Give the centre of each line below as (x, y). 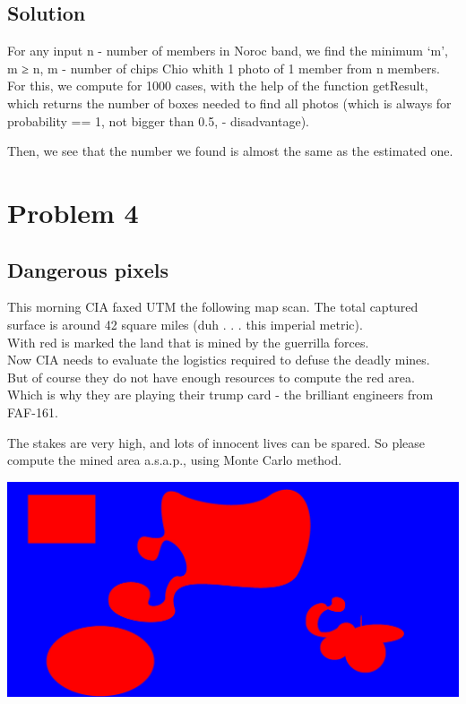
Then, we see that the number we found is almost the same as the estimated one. (230, 151)
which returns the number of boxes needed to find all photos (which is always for (229, 103)
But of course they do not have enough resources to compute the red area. (211, 377)
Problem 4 (73, 212)
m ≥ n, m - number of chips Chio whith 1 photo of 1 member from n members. (224, 68)
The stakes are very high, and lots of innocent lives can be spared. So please (216, 442)
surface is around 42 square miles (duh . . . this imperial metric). (185, 324)
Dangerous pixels (88, 269)
